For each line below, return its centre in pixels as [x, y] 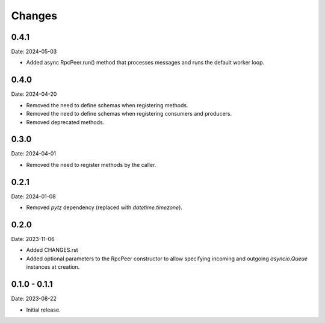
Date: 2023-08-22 [34, 299]
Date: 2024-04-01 [34, 154]
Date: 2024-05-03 [34, 52]
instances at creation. [53, 267]
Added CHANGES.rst [52, 250]
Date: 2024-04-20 [34, 94]
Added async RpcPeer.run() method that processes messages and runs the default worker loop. [145, 63]
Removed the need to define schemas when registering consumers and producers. [129, 114]
